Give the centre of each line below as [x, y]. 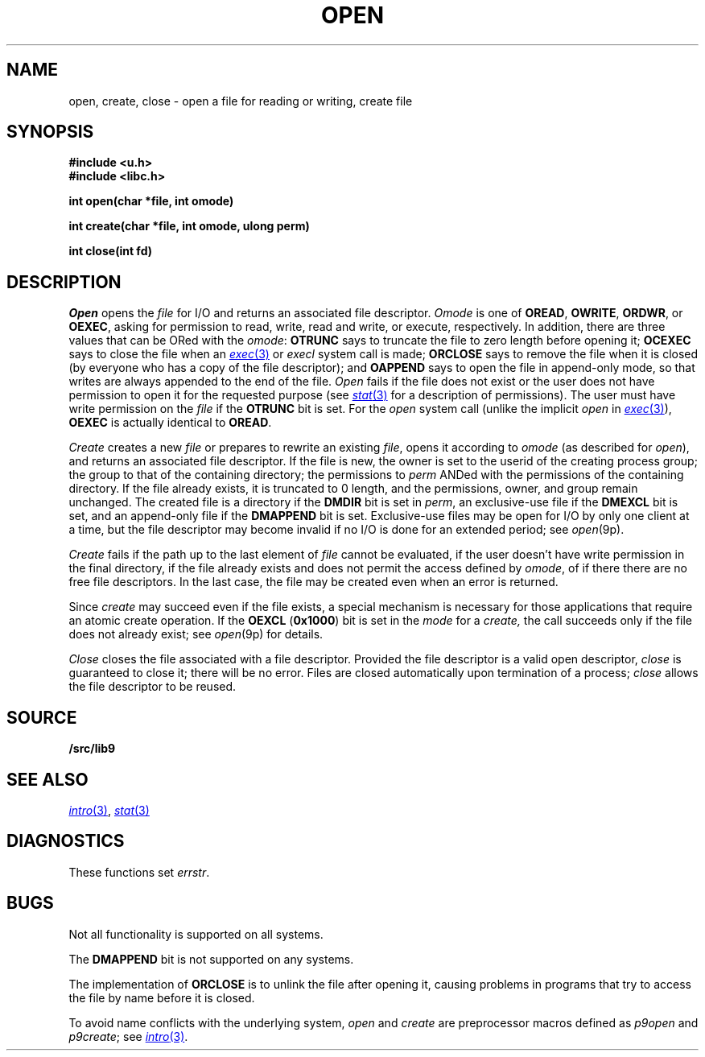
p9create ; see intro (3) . [128, 1036]
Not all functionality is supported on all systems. [196, 934]
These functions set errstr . [139, 872]
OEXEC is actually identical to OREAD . [170, 423]
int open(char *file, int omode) [151, 201]
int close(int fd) [110, 251]
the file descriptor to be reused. [153, 687]
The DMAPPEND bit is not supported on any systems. [211, 959]
